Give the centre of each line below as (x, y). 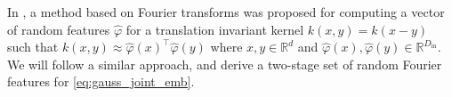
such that (33, 47)
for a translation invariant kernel (215, 29)
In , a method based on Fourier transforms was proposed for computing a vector (226, 12)
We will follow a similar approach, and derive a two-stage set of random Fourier (225, 64)
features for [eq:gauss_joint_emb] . (101, 81)
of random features (59, 29)
